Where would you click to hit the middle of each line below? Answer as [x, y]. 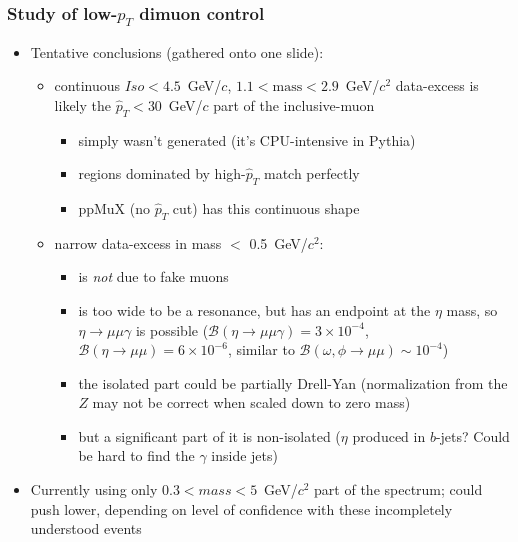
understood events [86, 528]
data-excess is [437, 85]
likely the [82, 104]
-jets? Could [472, 435]
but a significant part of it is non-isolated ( [209, 435]
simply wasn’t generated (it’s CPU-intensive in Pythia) [247, 139]
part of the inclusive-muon [294, 104]
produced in [389, 435]
